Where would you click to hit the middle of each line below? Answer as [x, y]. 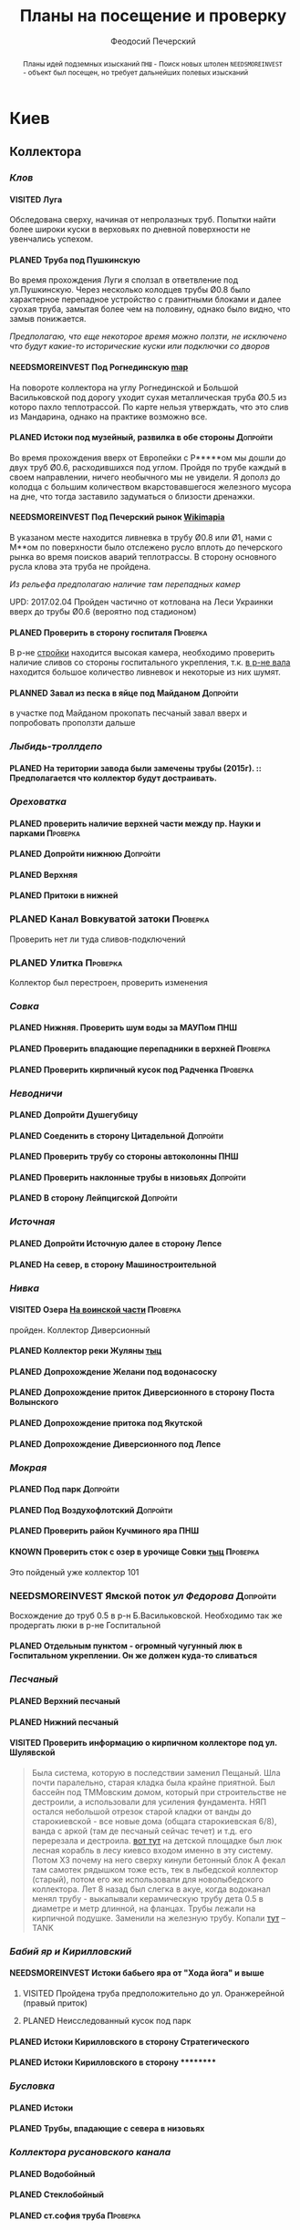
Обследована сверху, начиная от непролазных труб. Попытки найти [143, 220]
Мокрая [28, 1467]
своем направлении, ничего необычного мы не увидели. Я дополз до [145, 477]
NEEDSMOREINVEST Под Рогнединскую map [99, 367]
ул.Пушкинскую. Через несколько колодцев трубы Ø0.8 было [130, 290]
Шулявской [32, 1752]
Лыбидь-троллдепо [56, 747]
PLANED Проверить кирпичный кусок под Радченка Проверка [131, 1069]
